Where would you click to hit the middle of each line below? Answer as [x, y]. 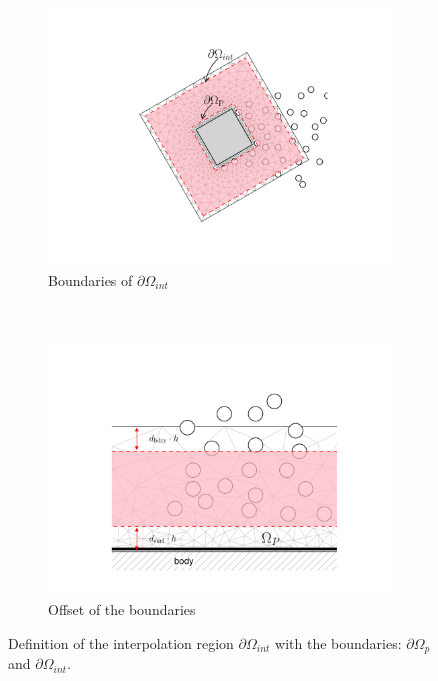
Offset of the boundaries [122, 609]
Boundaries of [90, 279]
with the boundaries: [338, 642]
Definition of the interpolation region [121, 642]
